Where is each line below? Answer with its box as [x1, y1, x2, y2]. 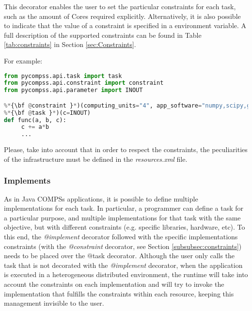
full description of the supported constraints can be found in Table [4, 30, 202, 40]
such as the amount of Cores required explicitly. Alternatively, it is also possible [4, 11, 241, 21]
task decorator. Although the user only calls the [92, 250, 235, 261]
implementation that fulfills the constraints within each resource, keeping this [4, 288, 234, 298]
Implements [4, 174, 51, 187]
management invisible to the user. [4, 298, 104, 308]
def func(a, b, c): [4, 116, 66, 124]
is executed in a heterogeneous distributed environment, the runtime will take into [4, 269, 248, 280]
